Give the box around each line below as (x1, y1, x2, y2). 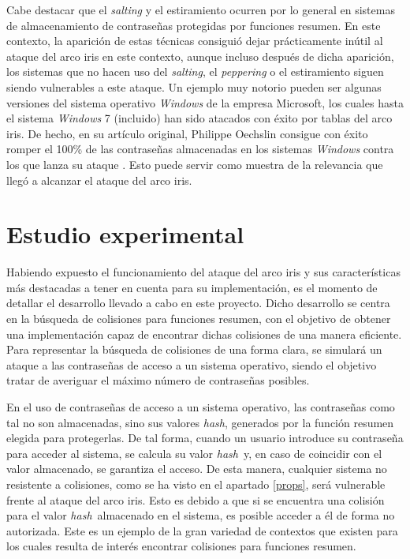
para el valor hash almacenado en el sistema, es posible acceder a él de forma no (6, 507, 395, 523)
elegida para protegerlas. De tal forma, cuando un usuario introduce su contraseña (6, 430, 404, 446)
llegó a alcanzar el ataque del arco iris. (6, 171, 192, 188)
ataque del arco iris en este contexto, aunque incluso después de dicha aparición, (6, 47, 394, 64)
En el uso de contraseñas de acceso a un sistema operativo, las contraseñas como (6, 399, 395, 415)
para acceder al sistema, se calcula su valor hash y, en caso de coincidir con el (6, 445, 382, 461)
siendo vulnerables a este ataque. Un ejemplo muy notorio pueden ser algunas (6, 78, 382, 95)
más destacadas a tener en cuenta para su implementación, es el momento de (6, 279, 378, 295)
